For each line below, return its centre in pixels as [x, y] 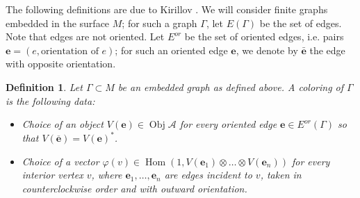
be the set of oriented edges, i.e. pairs [264, 36]
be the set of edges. [301, 23]
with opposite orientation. [61, 64]
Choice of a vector [60, 161]
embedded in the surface [58, 23]
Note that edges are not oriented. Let [85, 36]
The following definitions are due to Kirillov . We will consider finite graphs [167, 9]
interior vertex [52, 175]
